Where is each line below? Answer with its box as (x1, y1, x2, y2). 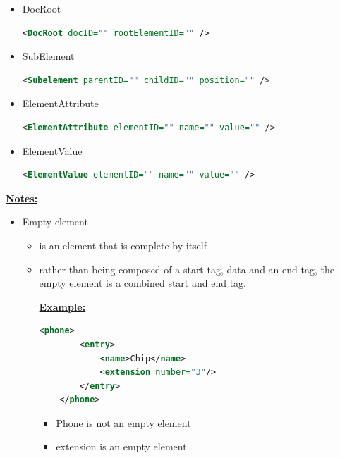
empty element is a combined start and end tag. (39, 276, 246, 290)
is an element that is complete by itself (39, 237, 207, 252)
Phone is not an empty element (56, 415, 191, 430)
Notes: (6, 190, 38, 205)
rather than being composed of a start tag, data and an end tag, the (39, 261, 334, 276)
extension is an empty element (56, 439, 187, 454)
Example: (39, 299, 86, 314)
